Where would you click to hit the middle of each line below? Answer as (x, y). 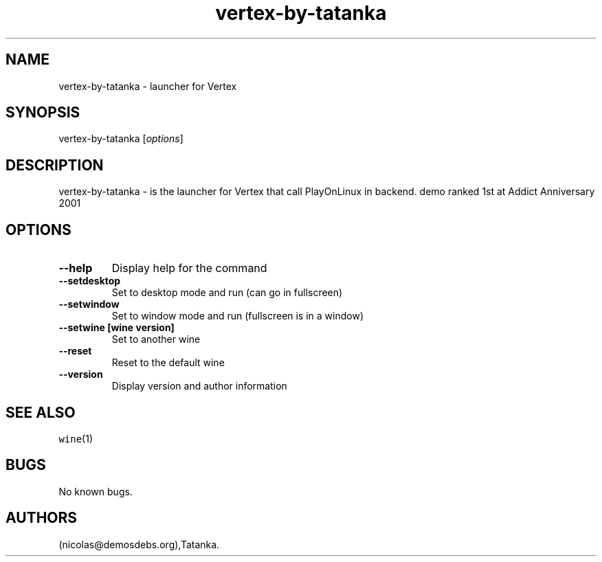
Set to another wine (156, 339)
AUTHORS (42, 518)
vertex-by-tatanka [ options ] (121, 139)
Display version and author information (199, 386)
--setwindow (89, 304)
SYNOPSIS (43, 113)
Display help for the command (189, 268)
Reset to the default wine (168, 363)
